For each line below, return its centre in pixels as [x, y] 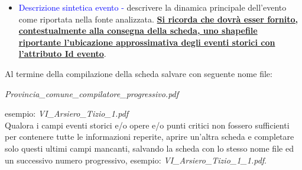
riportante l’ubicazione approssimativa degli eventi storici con [147, 42]
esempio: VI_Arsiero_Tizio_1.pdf [67, 113]
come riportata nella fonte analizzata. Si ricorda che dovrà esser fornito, [158, 19]
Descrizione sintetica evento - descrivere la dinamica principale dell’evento [152, 7]
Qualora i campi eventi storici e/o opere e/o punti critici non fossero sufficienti [147, 125]
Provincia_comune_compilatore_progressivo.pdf [92, 93]
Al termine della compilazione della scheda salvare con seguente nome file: [139, 73]
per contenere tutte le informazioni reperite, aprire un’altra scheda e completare [150, 137]
